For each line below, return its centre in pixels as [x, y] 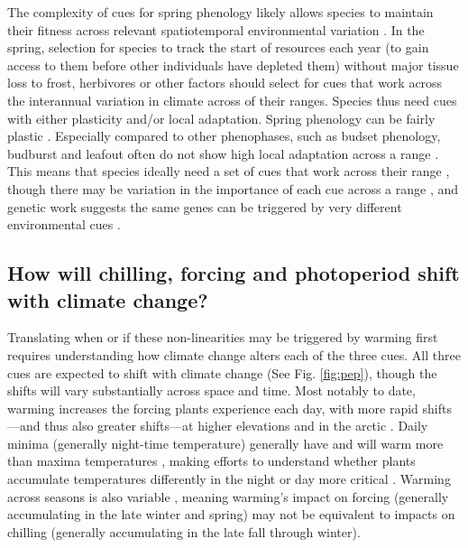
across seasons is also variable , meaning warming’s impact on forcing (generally [228, 496]
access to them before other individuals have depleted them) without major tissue [233, 65]
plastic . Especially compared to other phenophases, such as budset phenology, [224, 136]
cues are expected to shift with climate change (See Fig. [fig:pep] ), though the [222, 372]
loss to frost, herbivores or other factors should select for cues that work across [225, 83]
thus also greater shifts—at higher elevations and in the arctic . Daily [236, 426]
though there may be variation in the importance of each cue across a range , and [233, 188]
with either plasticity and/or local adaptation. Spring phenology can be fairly [221, 118]
